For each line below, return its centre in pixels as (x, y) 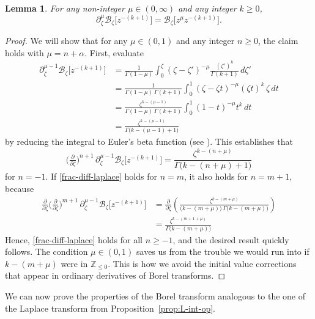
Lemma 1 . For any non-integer (65, 8)
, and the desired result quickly (231, 239)
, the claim (278, 41)
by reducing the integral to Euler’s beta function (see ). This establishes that (149, 141)
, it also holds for (216, 176)
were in (74, 263)
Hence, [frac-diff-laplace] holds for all (74, 239)
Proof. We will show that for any (66, 41)
